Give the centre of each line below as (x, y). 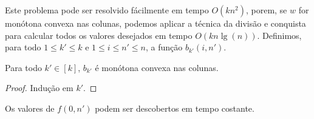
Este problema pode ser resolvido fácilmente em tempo (107, 10)
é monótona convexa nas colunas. (157, 67)
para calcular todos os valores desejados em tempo (99, 35)
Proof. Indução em (39, 88)
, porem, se (266, 10)
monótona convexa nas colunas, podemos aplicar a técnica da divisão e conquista (155, 23)
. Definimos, (279, 35)
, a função (164, 47)
